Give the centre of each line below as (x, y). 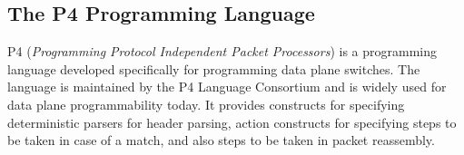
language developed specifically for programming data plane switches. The (214, 68)
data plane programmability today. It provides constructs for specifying (206, 104)
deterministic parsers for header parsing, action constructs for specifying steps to (232, 122)
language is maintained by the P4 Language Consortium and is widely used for (227, 87)
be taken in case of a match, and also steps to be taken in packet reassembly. (221, 140)
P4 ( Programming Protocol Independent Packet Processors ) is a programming (222, 51)
